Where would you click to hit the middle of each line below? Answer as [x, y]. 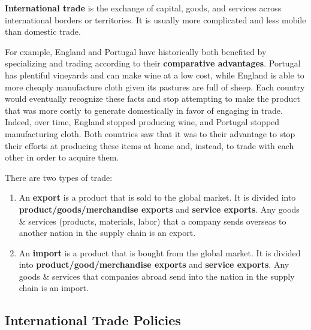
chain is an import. [54, 288]
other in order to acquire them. [62, 157]
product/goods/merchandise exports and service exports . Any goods [159, 209]
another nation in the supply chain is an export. [107, 233]
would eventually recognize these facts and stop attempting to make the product [153, 99]
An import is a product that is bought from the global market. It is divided [160, 252]
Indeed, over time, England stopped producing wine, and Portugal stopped [142, 122]
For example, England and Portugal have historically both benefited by [136, 51]
